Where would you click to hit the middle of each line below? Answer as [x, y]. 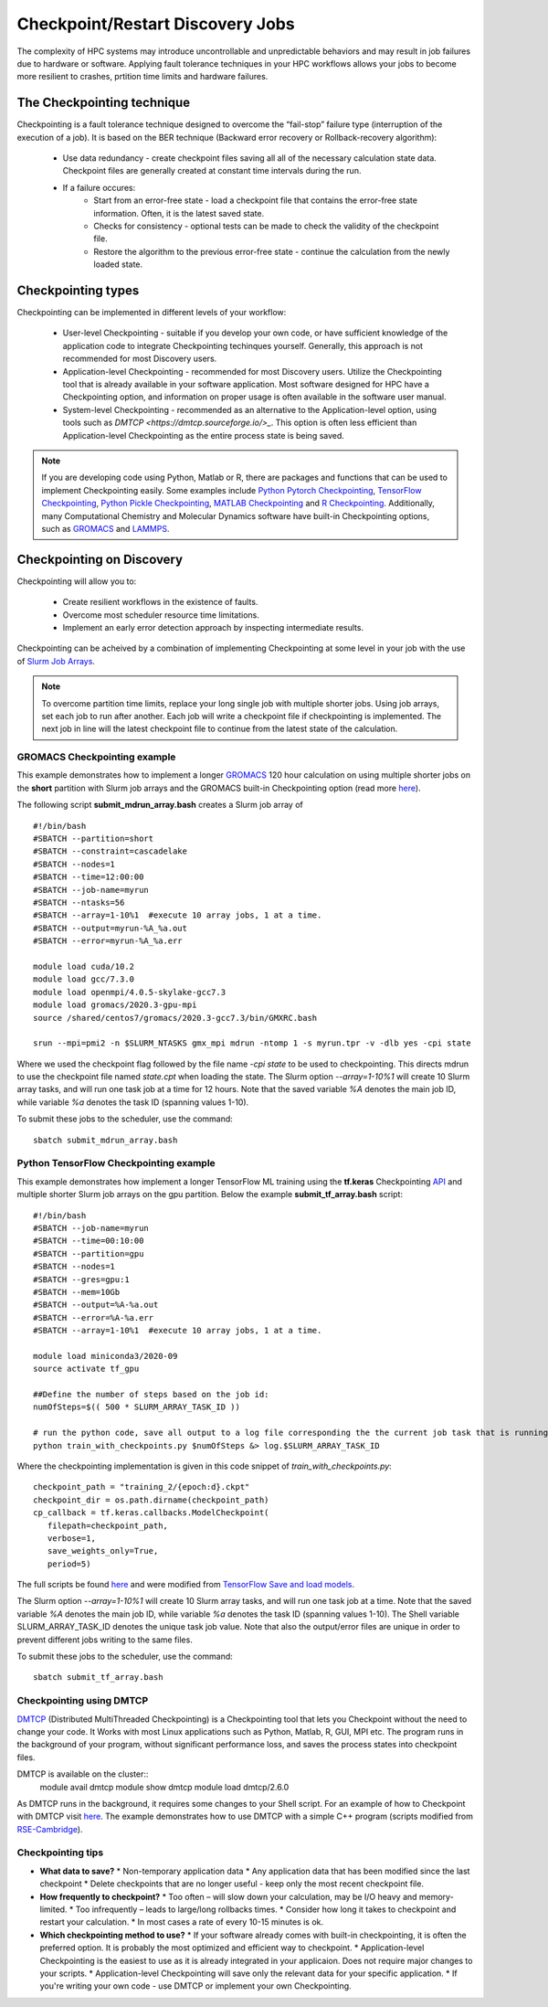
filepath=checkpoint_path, [108, 1525]
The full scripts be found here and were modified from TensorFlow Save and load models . [186, 1585]
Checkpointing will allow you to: [77, 581]
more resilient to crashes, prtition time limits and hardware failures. [142, 77]
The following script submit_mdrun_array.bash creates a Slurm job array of [160, 805]
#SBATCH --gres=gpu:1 [81, 1279]
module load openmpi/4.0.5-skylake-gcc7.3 [130, 992]
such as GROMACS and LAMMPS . [105, 528]
